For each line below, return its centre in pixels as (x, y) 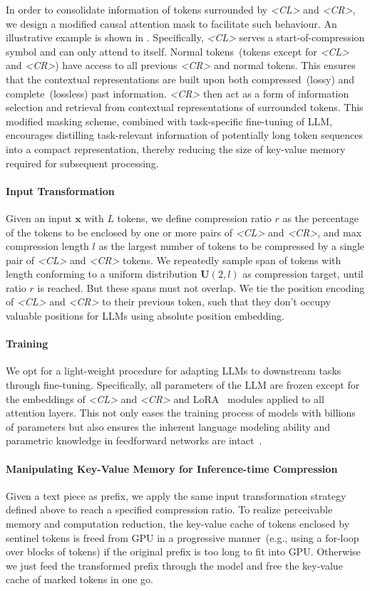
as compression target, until (303, 274)
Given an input (39, 218)
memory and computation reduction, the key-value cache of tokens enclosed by (178, 524)
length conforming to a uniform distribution (102, 274)
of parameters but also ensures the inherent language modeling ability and (168, 426)
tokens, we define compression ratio (194, 218)
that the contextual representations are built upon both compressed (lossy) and (180, 79)
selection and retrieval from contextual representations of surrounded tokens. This (185, 107)
